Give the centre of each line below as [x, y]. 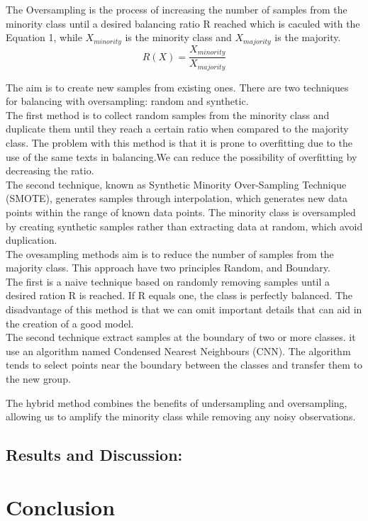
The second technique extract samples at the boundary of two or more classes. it [181, 337]
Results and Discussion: [94, 455]
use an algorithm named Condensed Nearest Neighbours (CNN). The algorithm [178, 351]
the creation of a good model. [70, 323]
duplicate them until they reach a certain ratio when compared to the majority [177, 129]
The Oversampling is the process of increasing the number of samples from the [177, 9]
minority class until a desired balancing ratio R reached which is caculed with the [183, 23]
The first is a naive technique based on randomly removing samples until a [168, 281]
